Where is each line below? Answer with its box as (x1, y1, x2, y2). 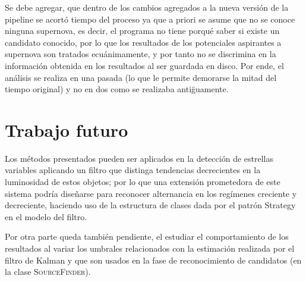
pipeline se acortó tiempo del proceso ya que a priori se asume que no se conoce (5, 12, 295, 25)
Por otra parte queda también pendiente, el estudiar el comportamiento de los (5, 230, 289, 243)
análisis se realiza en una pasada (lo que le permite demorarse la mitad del (5, 71, 277, 83)
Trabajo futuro (5, 117, 128, 142)
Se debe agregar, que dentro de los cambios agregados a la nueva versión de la (5, 1, 289, 13)
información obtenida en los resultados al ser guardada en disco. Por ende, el (5, 59, 284, 71)
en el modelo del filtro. (5, 210, 87, 223)
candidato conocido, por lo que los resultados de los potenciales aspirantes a (5, 36, 282, 48)
